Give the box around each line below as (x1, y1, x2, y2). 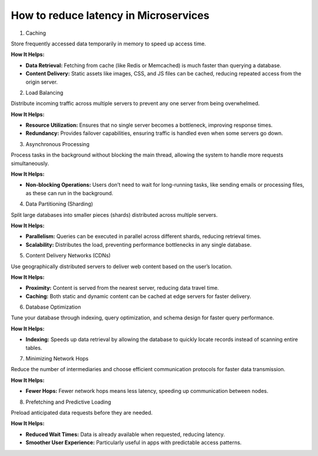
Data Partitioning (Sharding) (25, 200, 94, 207)
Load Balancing (25, 89, 64, 96)
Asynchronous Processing (25, 140, 90, 147)
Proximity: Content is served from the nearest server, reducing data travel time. (25, 285, 219, 292)
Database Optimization (25, 303, 81, 310)
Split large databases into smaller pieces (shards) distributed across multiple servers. (11, 211, 218, 218)
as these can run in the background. (25, 189, 114, 197)
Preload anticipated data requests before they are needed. (11, 409, 153, 416)
